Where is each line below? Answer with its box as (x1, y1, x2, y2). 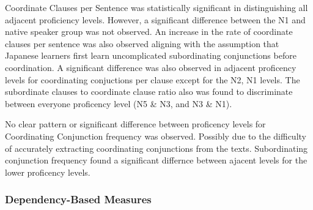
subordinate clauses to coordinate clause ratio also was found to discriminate (5, 85, 293, 98)
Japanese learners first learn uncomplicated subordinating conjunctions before (5, 49, 296, 62)
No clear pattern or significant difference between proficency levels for (5, 118, 266, 130)
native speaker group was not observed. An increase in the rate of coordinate (5, 25, 293, 38)
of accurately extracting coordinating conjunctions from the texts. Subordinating (5, 141, 308, 154)
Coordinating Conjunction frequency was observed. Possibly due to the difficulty (5, 129, 306, 142)
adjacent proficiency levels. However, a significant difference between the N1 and (5, 13, 306, 26)
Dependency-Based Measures (5, 192, 152, 207)
